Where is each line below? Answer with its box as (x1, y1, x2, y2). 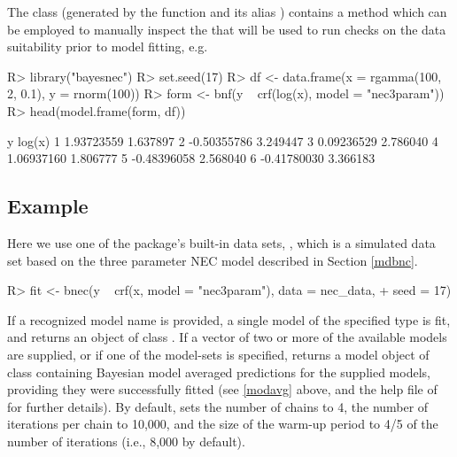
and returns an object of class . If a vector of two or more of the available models (7, 328, 447, 346)
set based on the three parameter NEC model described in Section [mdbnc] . (7, 251, 418, 269)
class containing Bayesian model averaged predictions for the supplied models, (7, 362, 430, 381)
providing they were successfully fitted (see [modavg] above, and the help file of (7, 380, 438, 399)
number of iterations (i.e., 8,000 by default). (7, 431, 245, 450)
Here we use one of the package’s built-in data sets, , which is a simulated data (7, 233, 436, 252)
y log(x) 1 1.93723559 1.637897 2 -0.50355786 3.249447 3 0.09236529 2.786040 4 (7, 131, 438, 150)
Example (7, 192, 89, 220)
